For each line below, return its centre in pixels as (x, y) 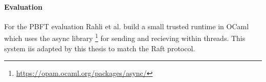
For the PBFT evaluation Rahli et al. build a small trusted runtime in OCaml (127, 26)
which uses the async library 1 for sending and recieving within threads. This (125, 37)
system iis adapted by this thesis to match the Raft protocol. (100, 48)
